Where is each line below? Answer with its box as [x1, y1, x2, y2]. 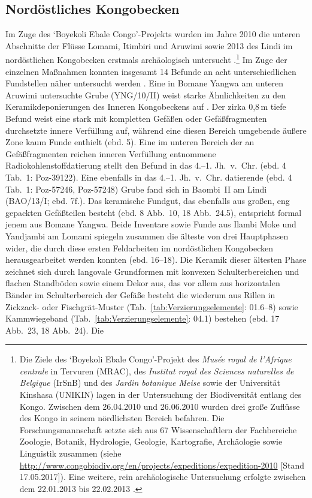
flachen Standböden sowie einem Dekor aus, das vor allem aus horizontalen [5, 277, 280, 289]
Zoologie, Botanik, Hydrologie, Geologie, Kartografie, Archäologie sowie [19, 435, 283, 448]
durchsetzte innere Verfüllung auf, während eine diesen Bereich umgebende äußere [5, 124, 307, 136]
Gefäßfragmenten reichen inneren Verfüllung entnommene [5, 147, 216, 160]
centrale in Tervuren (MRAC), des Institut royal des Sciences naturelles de [19, 364, 294, 377]
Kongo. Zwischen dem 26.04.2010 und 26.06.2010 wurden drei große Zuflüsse [19, 400, 300, 412]
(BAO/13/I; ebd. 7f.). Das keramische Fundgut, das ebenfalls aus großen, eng [5, 194, 290, 207]
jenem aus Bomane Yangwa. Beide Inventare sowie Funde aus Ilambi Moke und [5, 218, 296, 230]
